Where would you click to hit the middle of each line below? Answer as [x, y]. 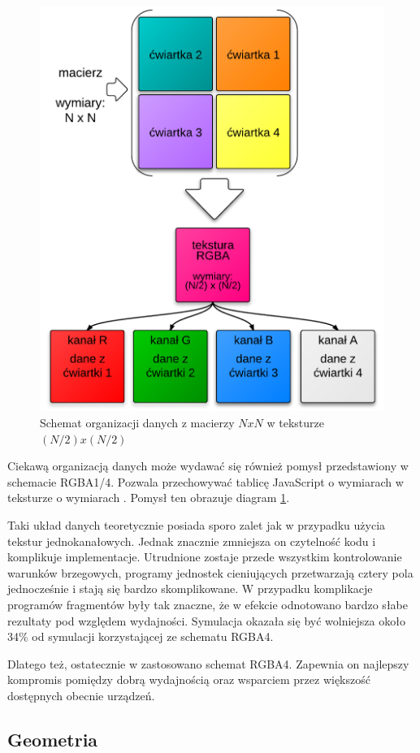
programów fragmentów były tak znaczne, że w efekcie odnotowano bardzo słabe [208, 604]
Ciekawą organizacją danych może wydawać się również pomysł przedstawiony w [208, 466]
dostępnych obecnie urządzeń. [81, 695]
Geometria [53, 739]
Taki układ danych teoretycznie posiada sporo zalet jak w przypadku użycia [197, 525]
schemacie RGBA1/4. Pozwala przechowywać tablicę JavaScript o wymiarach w [206, 481]
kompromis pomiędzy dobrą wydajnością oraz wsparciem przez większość [189, 679]
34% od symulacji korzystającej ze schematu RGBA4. [141, 636]
